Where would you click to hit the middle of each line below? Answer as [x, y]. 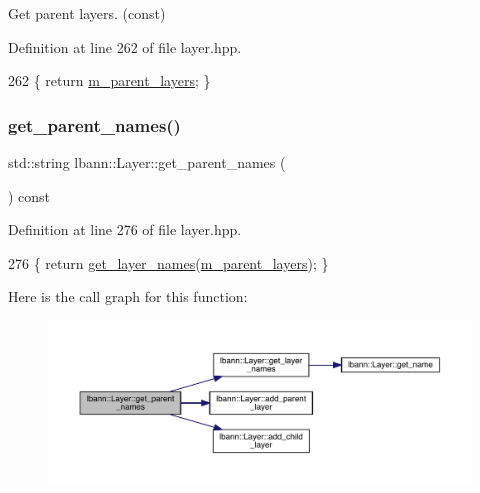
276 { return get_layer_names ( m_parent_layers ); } [168, 262]
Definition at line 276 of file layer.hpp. [125, 229]
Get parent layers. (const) [87, 13]
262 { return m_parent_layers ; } [109, 80]
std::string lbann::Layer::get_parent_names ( [147, 162]
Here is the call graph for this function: [128, 296]
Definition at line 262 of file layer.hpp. [125, 46]
